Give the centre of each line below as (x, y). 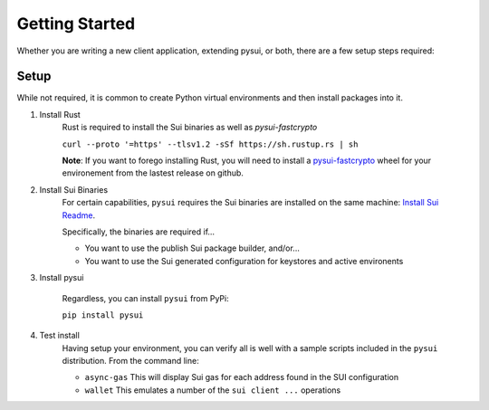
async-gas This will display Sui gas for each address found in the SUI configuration (241, 377)
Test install (60, 336)
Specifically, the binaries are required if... (139, 232)
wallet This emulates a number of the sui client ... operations (213, 390)
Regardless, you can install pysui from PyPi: (146, 298)
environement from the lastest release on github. (153, 173)
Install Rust (60, 114)
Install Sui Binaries (74, 189)
